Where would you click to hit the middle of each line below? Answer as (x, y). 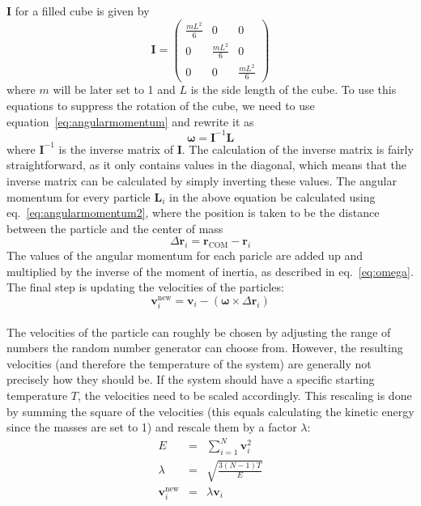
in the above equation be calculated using (272, 196)
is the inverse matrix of (116, 149)
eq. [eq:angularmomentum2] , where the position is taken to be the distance (193, 213)
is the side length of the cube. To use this (293, 89)
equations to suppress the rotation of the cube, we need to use (161, 106)
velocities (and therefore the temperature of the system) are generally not (189, 363)
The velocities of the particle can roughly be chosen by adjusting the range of (199, 332)
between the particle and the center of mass (115, 228)
